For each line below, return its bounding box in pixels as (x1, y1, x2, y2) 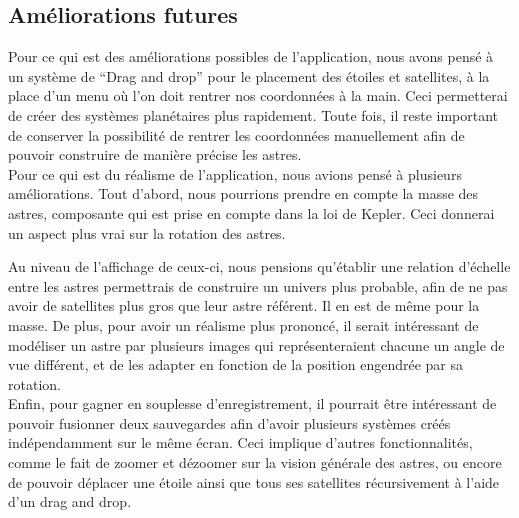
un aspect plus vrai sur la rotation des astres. (8, 222, 286, 243)
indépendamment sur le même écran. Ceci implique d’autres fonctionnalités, (8, 432, 473, 453)
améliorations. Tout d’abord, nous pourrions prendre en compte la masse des (8, 183, 479, 204)
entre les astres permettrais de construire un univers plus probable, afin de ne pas (8, 275, 508, 296)
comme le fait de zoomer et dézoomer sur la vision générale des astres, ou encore (8, 452, 502, 473)
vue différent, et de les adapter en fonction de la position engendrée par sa (8, 354, 463, 375)
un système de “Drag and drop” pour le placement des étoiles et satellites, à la (8, 65, 490, 86)
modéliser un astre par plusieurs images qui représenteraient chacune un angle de (8, 334, 505, 355)
